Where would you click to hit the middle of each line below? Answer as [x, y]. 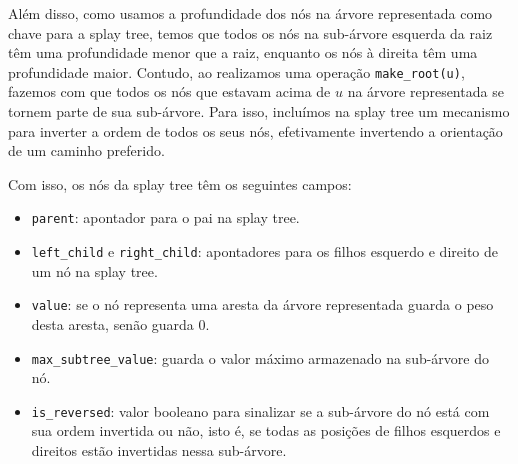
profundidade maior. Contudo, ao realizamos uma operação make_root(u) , [236, 71]
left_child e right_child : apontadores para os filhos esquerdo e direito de [264, 251]
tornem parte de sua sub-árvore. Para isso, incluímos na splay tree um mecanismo [259, 111]
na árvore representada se [425, 91]
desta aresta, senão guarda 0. [120, 323]
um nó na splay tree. [94, 270]
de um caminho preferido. [86, 150]
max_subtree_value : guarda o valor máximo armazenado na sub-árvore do [260, 357]
